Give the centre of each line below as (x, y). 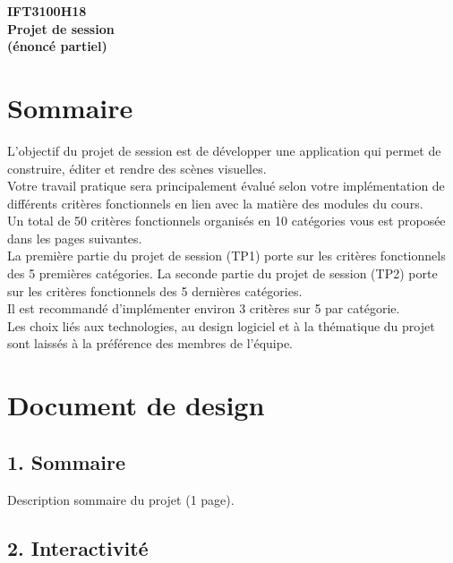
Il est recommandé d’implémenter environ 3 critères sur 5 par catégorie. (204, 308)
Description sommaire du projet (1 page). (121, 499)
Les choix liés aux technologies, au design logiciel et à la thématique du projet (221, 325)
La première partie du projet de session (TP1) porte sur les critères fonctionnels (226, 256)
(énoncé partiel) (57, 46)
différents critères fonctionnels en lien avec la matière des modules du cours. (215, 203)
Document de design (136, 405)
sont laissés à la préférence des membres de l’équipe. (150, 343)
